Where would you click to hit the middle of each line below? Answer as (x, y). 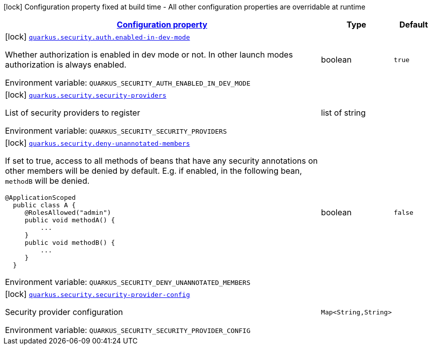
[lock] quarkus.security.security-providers (86, 95)
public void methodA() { (70, 220)
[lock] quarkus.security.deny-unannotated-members (98, 143)
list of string (343, 113)
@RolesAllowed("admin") (68, 213)
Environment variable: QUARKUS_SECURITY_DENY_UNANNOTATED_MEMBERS (128, 282)
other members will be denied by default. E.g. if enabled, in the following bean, (154, 171)
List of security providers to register (73, 113)
